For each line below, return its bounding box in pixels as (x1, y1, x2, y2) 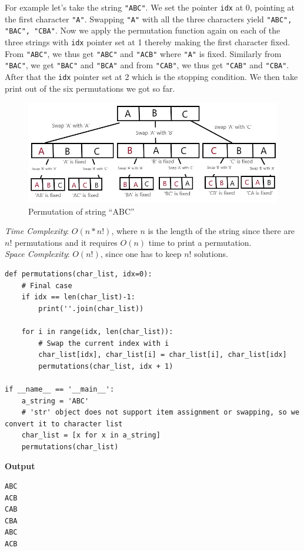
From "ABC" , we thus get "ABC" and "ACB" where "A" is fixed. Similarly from (5, 47, 282, 59)
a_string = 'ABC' (21, 396, 89, 405)
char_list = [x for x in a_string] (21, 431, 161, 440)
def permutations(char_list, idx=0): (5, 269, 152, 278)
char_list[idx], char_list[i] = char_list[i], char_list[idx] (38, 350, 287, 359)
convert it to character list (5, 419, 123, 428)
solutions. (194, 248, 228, 260)
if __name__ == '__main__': (5, 385, 115, 393)
